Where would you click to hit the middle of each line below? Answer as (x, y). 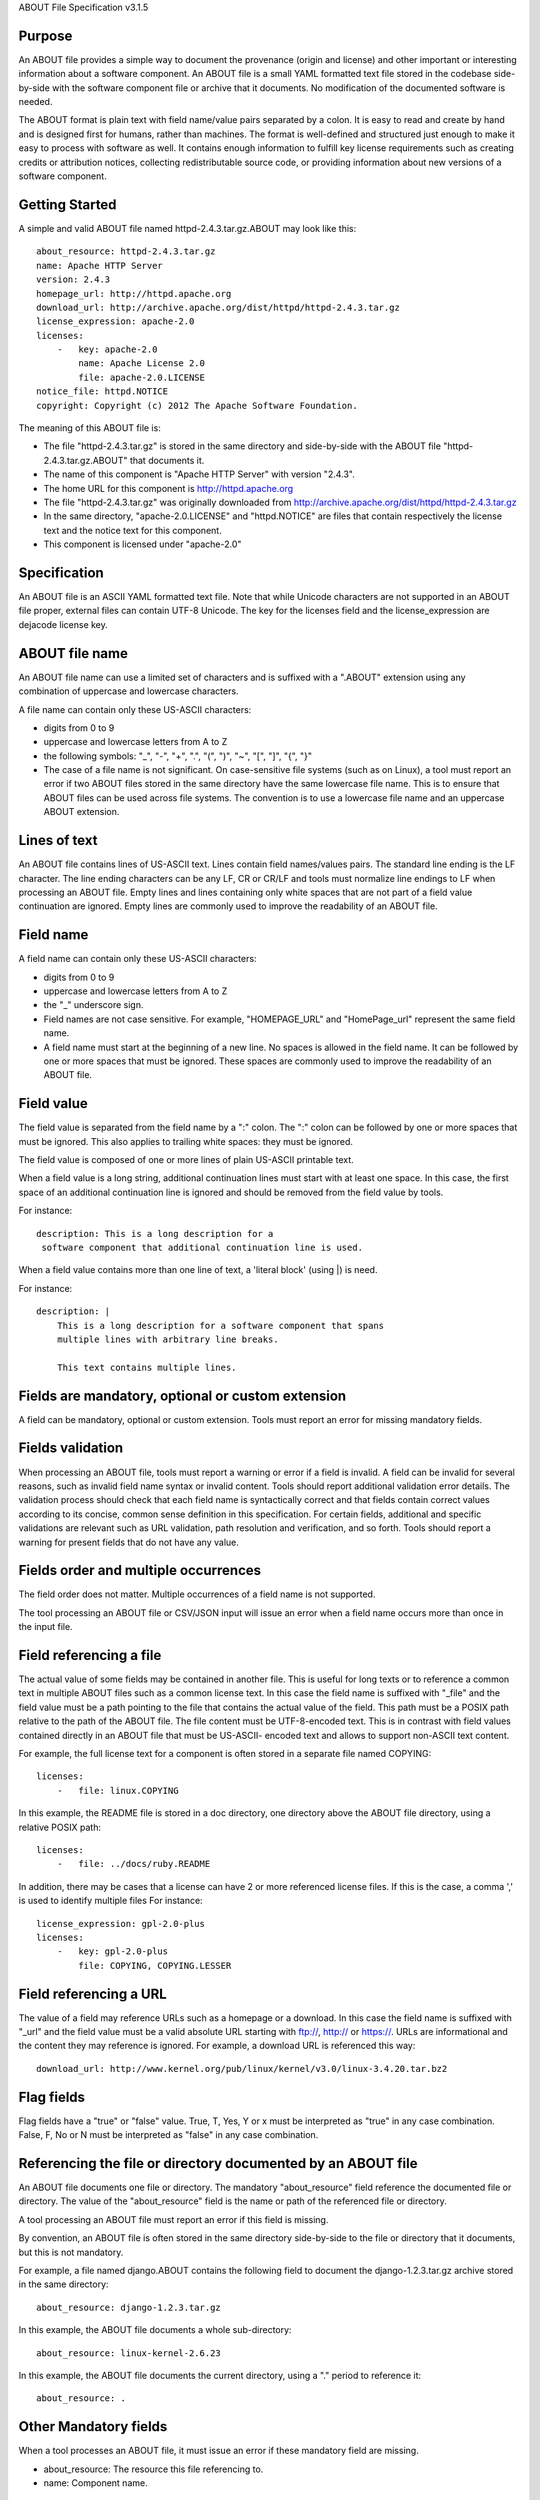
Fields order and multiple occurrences (140, 1570)
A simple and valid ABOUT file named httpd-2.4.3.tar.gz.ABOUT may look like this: (187, 228)
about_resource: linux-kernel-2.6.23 (129, 2353)
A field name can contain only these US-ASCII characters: (137, 959)
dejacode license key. (63, 624)
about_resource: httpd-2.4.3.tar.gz (126, 251)
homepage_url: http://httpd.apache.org (134, 293)
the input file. (46, 1627)
